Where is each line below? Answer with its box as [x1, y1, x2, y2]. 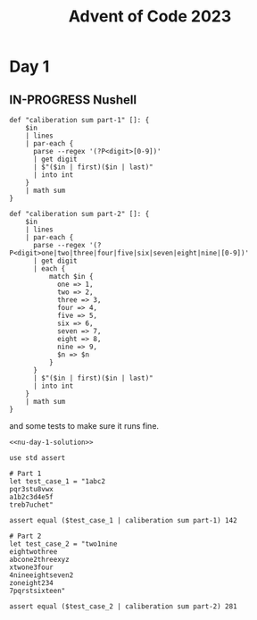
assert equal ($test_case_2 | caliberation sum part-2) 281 [9, 602, 238, 611]
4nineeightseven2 [9, 571, 74, 580]
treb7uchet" [9, 500, 54, 509]
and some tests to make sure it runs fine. [9, 421, 159, 431]
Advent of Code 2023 [68, 6, 232, 27]
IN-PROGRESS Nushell [9, 92, 137, 107]
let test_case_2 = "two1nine [9, 540, 118, 549]
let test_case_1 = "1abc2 [9, 477, 105, 486]
